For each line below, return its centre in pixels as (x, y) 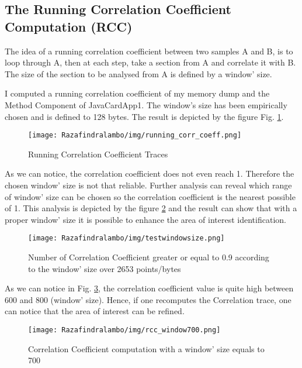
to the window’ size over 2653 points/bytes (105, 268)
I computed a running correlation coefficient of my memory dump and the (137, 93)
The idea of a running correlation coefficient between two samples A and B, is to (149, 51)
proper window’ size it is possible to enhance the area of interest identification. (145, 219)
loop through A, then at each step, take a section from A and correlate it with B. (150, 62)
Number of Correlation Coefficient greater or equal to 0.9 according (149, 257)
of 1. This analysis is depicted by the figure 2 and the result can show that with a (151, 208)
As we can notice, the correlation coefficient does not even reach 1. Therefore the (150, 173)
